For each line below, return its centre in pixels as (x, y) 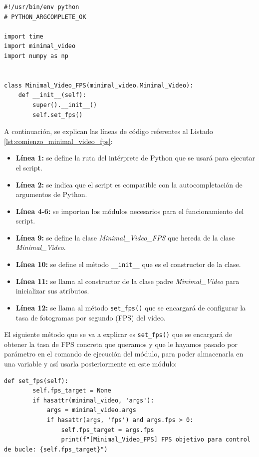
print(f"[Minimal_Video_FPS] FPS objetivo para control (156, 440)
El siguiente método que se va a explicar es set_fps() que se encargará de (118, 334)
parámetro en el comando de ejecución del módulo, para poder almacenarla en (124, 354)
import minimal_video (40, 46)
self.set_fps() (58, 115)
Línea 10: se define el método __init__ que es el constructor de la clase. (128, 264)
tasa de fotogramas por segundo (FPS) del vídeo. (91, 317)
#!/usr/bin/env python (42, 7)
